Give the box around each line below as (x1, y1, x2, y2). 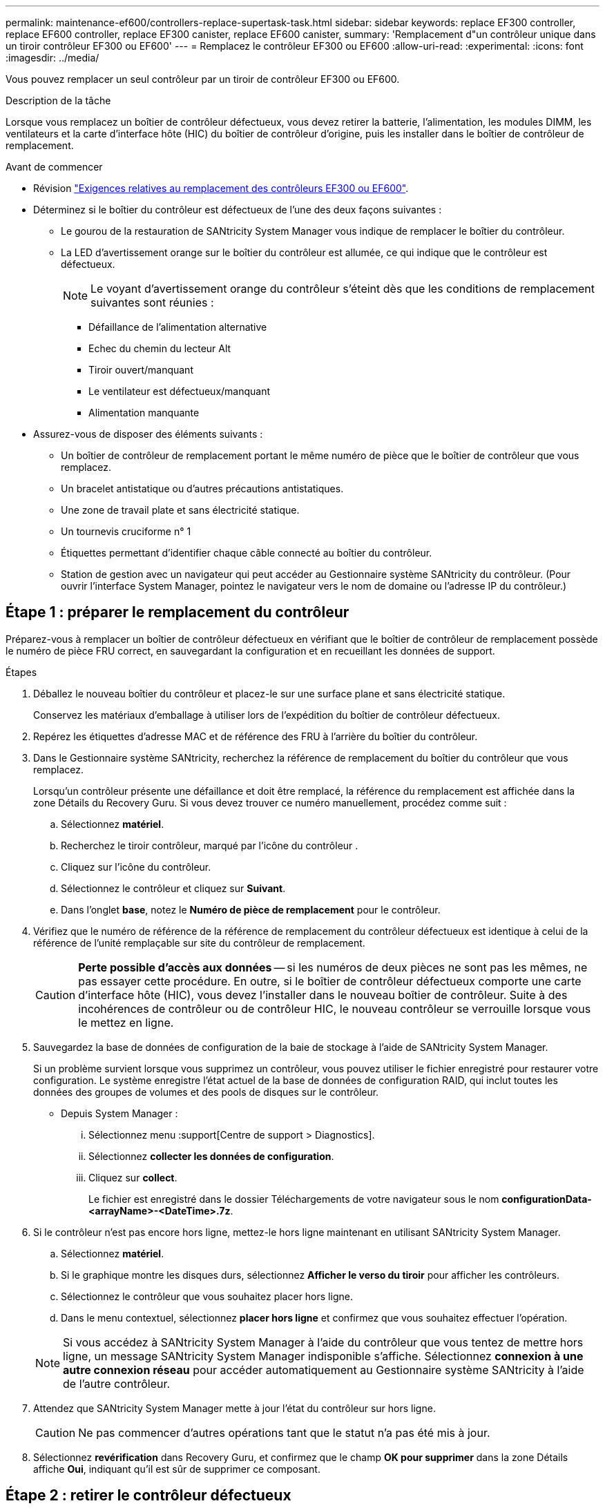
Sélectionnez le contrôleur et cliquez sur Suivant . (61, 882, 286, 894)
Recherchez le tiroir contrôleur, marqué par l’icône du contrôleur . (61, 839, 358, 851)
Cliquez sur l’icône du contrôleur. (61, 860, 211, 873)
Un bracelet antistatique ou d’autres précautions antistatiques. (61, 483, 344, 494)
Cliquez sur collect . (88, 1171, 177, 1183)
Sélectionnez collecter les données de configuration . (88, 1150, 334, 1162)
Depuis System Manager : (61, 1107, 178, 1119)
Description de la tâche (6, 95, 111, 106)
